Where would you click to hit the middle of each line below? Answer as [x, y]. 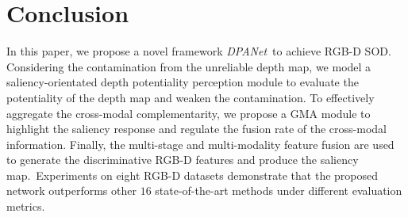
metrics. [26, 206]
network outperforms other [71, 190]
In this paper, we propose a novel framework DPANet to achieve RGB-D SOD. [199, 51]
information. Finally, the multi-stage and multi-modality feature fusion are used [200, 144]
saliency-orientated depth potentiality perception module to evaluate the [183, 82]
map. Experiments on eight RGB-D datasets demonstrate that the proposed [192, 175]
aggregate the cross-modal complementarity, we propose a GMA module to [189, 113]
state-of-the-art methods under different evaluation [279, 190]
